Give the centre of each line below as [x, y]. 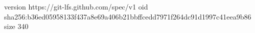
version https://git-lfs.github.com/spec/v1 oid [76, 6]
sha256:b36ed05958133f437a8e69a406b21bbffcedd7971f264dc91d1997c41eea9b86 [128, 16]
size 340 [16, 26]
